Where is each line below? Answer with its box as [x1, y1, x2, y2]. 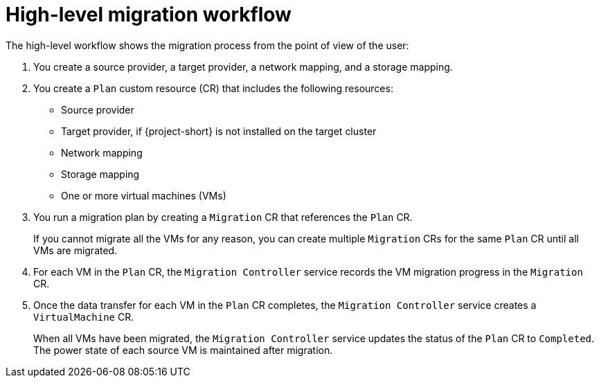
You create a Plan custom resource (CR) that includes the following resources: [33, 82, 393, 94]
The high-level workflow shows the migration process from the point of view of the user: [6, 39, 409, 51]
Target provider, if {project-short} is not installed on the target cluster [61, 125, 377, 137]
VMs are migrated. [33, 244, 118, 256]
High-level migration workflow [6, 3, 292, 26]
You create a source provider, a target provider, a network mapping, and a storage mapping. [33, 60, 453, 73]
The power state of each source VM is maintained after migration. [33, 344, 333, 356]
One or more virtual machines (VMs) [61, 189, 226, 202]
